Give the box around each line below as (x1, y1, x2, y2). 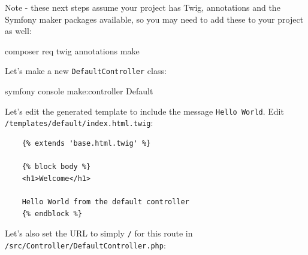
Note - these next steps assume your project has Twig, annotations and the (5, 1, 280, 13)
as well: (5, 24, 32, 37)
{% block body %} (22, 162, 91, 171)
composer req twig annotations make (5, 44, 140, 57)
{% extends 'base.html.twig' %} (22, 139, 151, 148)
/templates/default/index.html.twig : (5, 116, 153, 129)
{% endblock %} (22, 209, 82, 218)
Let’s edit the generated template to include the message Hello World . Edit (5, 105, 284, 117)
